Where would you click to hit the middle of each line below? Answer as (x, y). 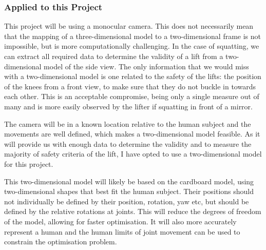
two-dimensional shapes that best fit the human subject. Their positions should (129, 191)
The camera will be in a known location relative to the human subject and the (128, 123)
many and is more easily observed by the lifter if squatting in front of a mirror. (128, 106)
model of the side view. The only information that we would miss (146, 66)
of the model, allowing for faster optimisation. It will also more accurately (120, 221)
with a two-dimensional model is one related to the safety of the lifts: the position (133, 76)
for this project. (29, 164)
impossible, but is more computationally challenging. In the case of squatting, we (132, 46)
